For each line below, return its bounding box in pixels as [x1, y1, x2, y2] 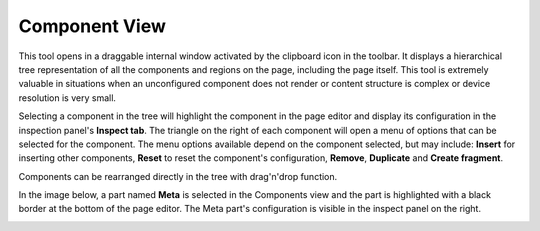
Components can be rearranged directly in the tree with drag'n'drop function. [18, 170, 338, 182]
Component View [18, 15, 167, 37]
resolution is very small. [18, 91, 117, 104]
